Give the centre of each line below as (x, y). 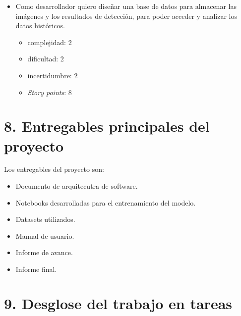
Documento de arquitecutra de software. (77, 186)
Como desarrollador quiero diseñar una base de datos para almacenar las (126, 6)
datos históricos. (40, 26)
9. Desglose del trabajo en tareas (118, 303)
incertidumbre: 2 (53, 75)
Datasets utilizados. (45, 219)
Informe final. (36, 269)
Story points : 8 (50, 92)
